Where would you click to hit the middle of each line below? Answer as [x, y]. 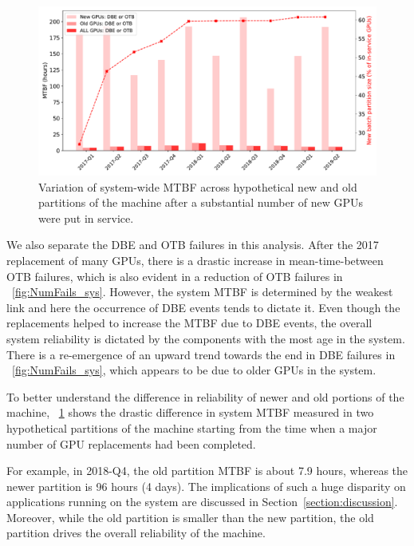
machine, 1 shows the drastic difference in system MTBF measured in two [190, 412]
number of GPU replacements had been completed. [131, 443]
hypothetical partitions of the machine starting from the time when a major [192, 427]
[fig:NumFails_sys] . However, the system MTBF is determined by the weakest [203, 292]
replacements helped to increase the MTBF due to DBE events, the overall [189, 323]
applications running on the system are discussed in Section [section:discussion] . [202, 502]
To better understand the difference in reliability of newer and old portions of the [205, 396]
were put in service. [86, 218]
